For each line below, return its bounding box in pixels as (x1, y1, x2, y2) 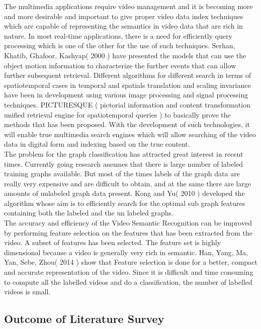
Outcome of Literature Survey (4, 311, 164, 326)
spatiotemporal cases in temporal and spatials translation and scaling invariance (4, 79, 251, 90)
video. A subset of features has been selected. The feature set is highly (4, 237, 221, 248)
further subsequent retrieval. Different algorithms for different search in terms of (4, 70, 251, 80)
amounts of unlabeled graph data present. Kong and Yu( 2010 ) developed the (4, 188, 245, 198)
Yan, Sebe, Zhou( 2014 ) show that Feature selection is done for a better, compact (4, 257, 257, 267)
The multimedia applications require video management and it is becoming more (4, 1, 253, 11)
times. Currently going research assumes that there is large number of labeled (4, 158, 243, 169)
